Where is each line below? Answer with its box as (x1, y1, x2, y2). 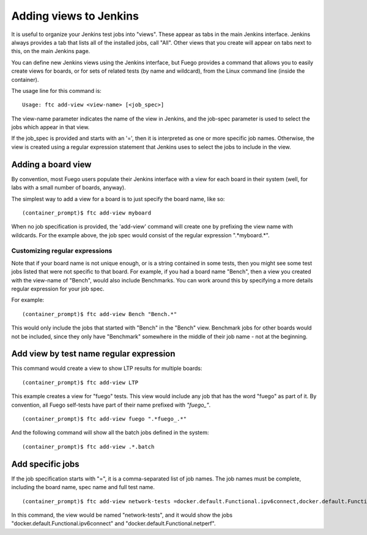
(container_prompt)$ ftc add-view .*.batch (22, 443, 155, 450)
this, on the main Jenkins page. (11, 48, 91, 55)
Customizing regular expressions (11, 246, 113, 255)
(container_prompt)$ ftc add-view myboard (22, 209, 152, 216)
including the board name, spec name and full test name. (11, 484, 155, 491)
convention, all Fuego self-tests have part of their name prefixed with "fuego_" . (11, 401, 211, 408)
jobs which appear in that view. (11, 124, 90, 131)
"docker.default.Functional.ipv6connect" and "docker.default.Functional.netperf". (11, 520, 216, 527)
